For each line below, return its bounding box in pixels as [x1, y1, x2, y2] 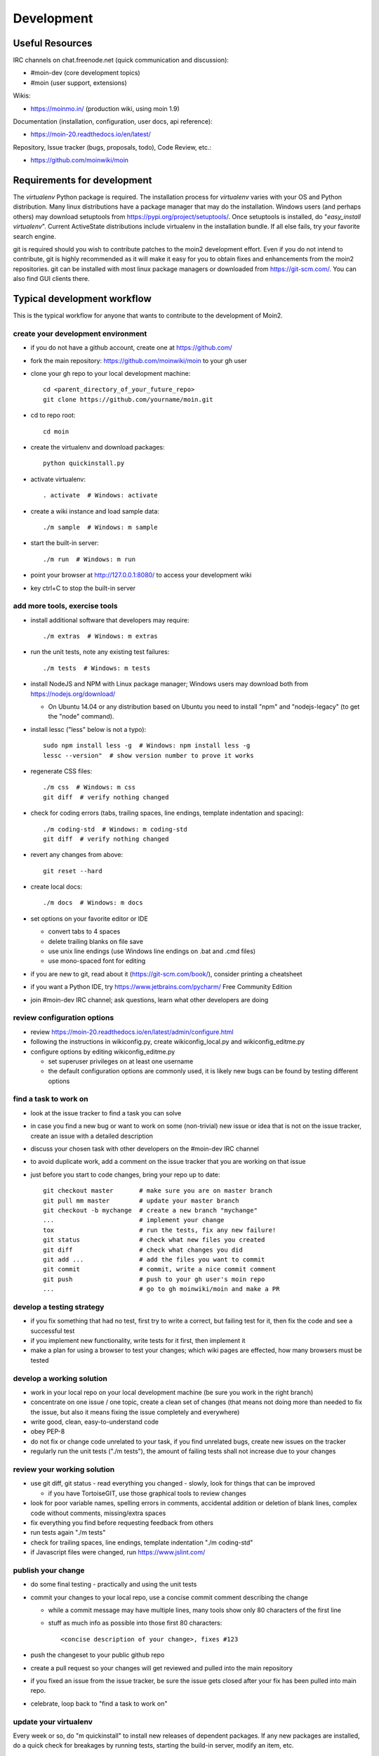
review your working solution [13, 1465, 115, 1474]
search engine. [13, 232, 56, 240]
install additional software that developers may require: [30, 615, 189, 624]
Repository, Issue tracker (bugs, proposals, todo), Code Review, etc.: [13, 143, 212, 151]
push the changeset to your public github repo [30, 1651, 165, 1659]
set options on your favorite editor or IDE [30, 914, 149, 923]
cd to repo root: [30, 411, 76, 419]
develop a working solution [13, 1373, 108, 1383]
